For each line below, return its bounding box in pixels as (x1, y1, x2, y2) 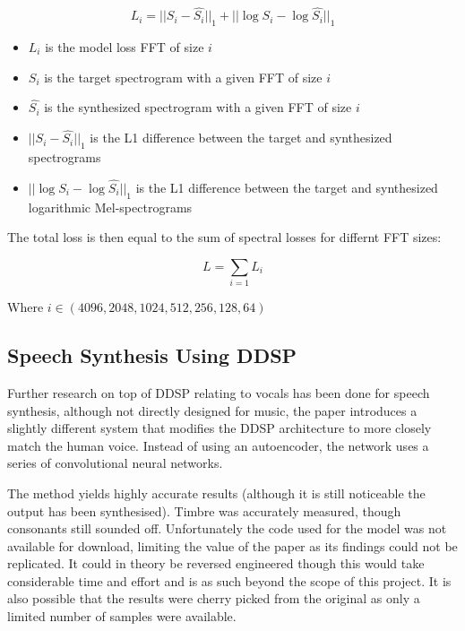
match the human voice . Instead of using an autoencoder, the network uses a (7, 436, 429, 454)
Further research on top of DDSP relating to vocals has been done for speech (7, 383, 430, 402)
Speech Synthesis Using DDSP (7, 341, 297, 369)
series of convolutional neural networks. (7, 454, 223, 472)
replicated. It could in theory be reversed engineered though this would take (7, 554, 425, 573)
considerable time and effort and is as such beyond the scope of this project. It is (7, 571, 452, 590)
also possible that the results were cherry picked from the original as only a (7, 589, 420, 608)
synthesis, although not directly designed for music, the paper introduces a (7, 401, 418, 419)
